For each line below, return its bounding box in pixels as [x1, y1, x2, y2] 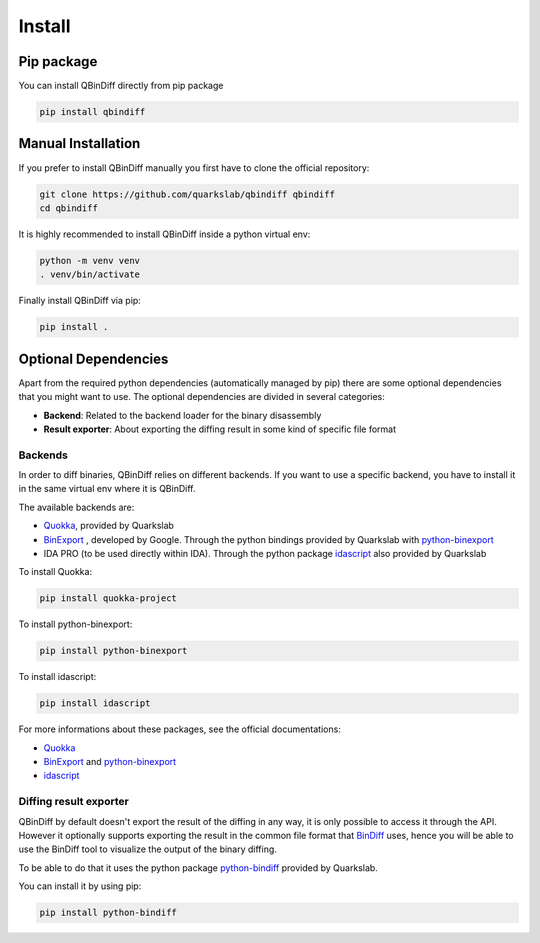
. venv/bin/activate [39, 269, 140, 280]
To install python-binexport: [18, 618, 133, 630]
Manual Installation [18, 135, 141, 152]
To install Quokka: [18, 566, 93, 578]
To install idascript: [18, 671, 97, 683]
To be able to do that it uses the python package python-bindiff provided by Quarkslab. [18, 861, 379, 874]
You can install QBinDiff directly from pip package [18, 80, 224, 92]
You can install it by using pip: [18, 880, 142, 892]
